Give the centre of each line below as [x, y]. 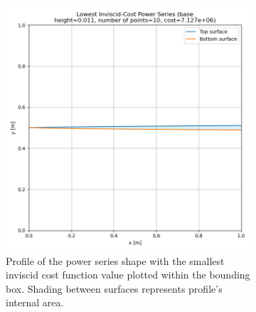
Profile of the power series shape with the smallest [115, 260]
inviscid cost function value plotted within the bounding [128, 275]
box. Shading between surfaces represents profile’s [114, 288]
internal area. [35, 302]
